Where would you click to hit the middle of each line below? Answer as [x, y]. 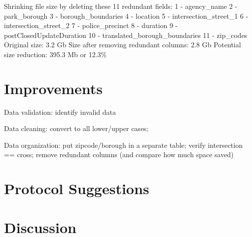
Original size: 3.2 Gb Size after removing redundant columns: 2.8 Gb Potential [123, 45]
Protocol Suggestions [77, 188]
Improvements [54, 88]
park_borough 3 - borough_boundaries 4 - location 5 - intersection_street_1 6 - [126, 16]
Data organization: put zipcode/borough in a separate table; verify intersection [123, 145]
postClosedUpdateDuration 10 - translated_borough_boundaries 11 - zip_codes [126, 35]
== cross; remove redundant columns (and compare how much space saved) [119, 154]
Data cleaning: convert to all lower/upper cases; [76, 128]
